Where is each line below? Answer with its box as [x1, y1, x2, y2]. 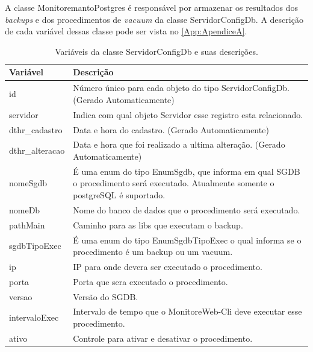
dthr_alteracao [9, 144, 65, 157]
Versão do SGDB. [73, 290, 138, 303]
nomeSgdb [9, 177, 48, 189]
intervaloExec [9, 311, 59, 324]
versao [9, 290, 33, 303]
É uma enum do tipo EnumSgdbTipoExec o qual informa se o [73, 233, 302, 246]
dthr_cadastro [9, 123, 63, 136]
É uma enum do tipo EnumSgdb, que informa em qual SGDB [73, 165, 300, 177]
